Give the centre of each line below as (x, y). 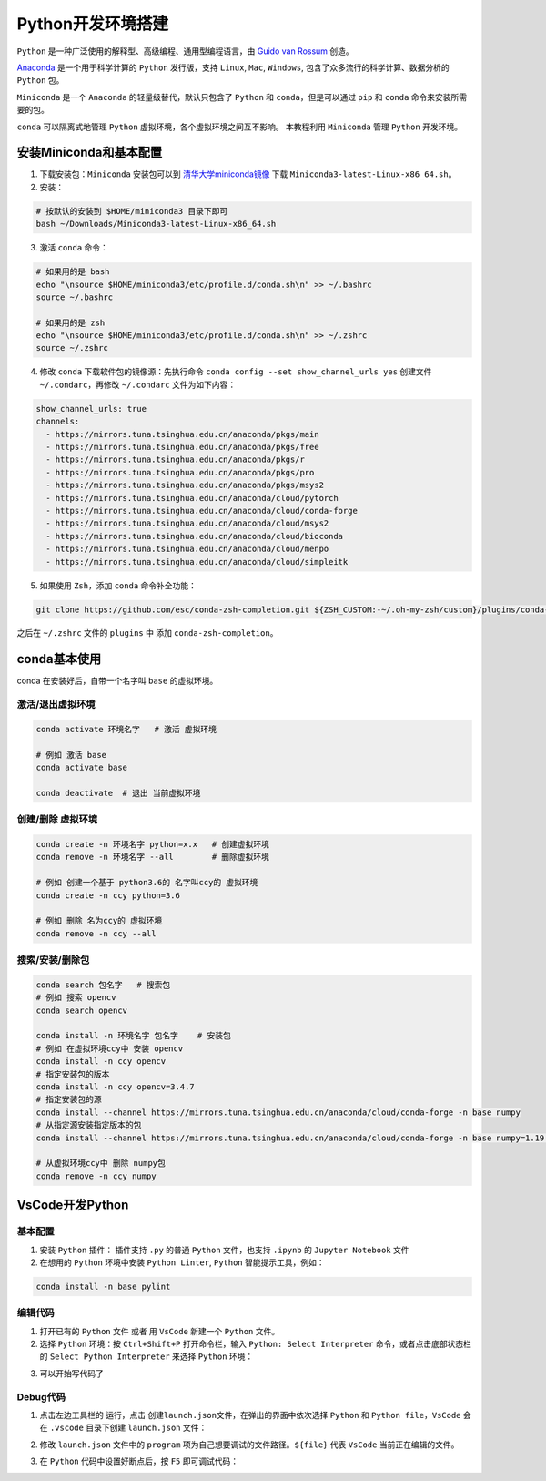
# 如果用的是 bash (73, 272)
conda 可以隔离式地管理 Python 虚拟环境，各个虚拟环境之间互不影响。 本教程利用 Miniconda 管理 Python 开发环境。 (240, 127)
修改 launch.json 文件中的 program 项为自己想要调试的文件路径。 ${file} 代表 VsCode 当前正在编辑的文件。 (249, 1445)
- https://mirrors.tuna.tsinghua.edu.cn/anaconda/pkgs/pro (180, 472)
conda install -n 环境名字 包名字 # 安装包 (133, 1036)
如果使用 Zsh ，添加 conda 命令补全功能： (118, 585)
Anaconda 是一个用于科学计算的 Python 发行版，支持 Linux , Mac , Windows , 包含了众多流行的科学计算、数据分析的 (233, 67)
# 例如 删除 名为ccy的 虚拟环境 (99, 921)
